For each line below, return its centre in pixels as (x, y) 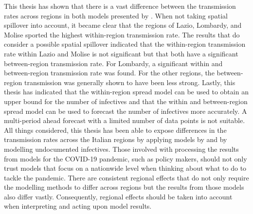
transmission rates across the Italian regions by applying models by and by (116, 139)
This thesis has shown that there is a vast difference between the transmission (120, 6)
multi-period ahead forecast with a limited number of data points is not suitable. (125, 120)
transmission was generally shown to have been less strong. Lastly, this (130, 82)
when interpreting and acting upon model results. (78, 206)
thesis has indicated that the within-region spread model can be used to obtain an (126, 92)
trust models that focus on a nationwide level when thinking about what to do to (125, 168)
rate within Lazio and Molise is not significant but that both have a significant (121, 53)
